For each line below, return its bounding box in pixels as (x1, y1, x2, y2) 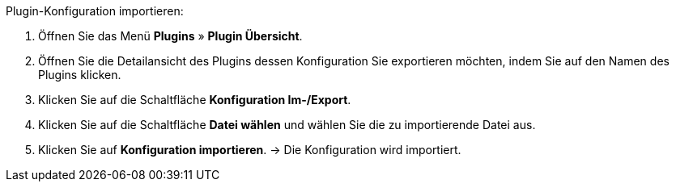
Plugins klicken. (38, 68, 121, 81)
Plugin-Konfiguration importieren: (6, 4, 184, 18)
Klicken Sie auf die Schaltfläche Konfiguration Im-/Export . (38, 93, 351, 107)
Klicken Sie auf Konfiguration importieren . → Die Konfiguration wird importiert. (38, 143, 461, 157)
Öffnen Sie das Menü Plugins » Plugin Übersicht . (38, 29, 303, 43)
